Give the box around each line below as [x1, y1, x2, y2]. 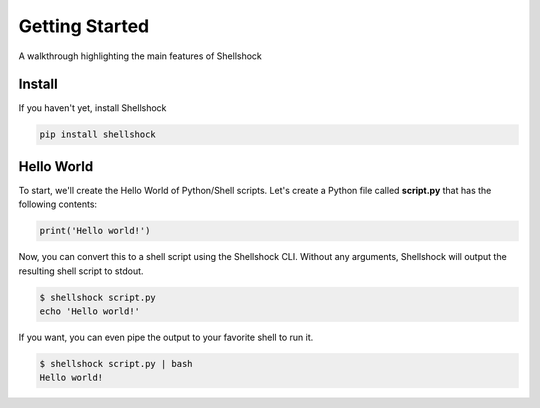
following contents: [18, 198, 98, 210]
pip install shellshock [39, 129, 157, 140]
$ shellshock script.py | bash [39, 358, 194, 370]
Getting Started [18, 15, 150, 37]
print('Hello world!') [39, 225, 151, 237]
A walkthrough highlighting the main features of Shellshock [18, 50, 262, 62]
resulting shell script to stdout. [18, 265, 144, 277]
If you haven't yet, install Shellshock [18, 102, 167, 114]
